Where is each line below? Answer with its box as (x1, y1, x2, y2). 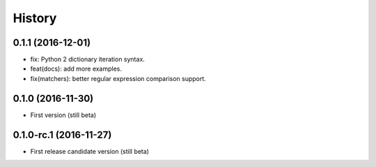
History (13, 10, 57, 26)
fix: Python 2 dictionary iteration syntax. (30, 55, 146, 64)
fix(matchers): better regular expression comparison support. (30, 74, 207, 82)
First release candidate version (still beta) (30, 147, 150, 155)
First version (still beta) (30, 111, 97, 119)
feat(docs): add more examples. (30, 64, 122, 73)
